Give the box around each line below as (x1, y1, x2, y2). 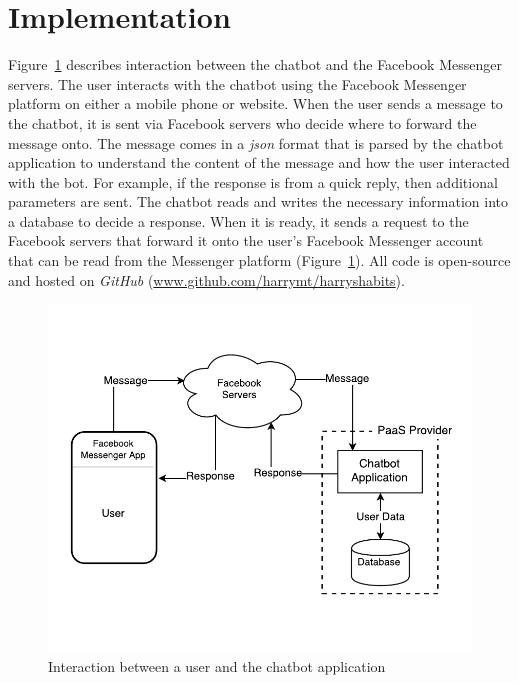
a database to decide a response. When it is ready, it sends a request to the (8, 210, 469, 231)
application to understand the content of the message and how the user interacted (8, 152, 510, 173)
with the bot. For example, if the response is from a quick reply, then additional (8, 171, 498, 192)
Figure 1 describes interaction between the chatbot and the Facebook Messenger (8, 54, 502, 75)
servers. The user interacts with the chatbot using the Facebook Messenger (8, 73, 467, 94)
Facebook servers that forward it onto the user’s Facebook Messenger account (8, 230, 484, 251)
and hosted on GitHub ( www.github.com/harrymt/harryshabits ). (8, 269, 405, 290)
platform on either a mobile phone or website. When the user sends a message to (8, 93, 503, 114)
